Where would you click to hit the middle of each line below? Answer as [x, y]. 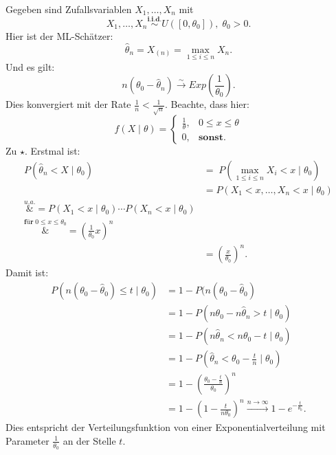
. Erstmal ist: [53, 151]
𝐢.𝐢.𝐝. [155, 20]
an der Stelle [89, 440]
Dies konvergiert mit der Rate [68, 104]
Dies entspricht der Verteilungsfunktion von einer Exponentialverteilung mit [166, 427]
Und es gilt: [30, 66]
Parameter [27, 440]
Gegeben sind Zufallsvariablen [69, 9]
